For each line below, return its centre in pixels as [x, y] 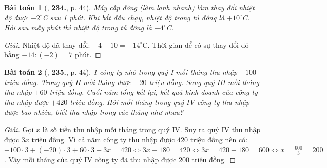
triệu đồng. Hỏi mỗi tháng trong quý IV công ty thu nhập [160, 102]
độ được [16, 17]
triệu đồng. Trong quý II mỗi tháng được [68, 82]
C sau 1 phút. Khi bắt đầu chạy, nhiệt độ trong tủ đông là [133, 17]
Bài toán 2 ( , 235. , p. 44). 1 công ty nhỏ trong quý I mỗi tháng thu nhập [121, 71]
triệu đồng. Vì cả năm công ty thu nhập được [103, 139]
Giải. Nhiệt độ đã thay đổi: [47, 44]
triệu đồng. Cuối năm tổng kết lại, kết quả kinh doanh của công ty [153, 92]
